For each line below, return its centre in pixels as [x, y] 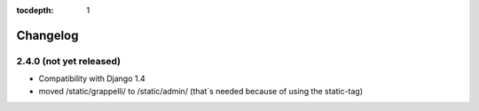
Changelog [47, 35]
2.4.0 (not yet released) [69, 61]
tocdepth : [35, 10]
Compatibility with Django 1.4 [92, 78]
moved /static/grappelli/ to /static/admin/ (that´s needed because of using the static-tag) [201, 91]
